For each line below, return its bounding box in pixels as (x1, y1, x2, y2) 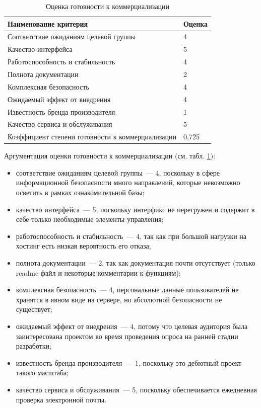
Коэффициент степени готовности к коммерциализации (8, 131, 176, 142)
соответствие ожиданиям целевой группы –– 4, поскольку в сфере (16, 167, 220, 178)
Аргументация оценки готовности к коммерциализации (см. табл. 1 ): (4, 150, 216, 161)
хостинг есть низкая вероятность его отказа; (16, 240, 151, 251)
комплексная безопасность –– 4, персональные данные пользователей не (16, 284, 239, 295)
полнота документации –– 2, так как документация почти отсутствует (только (16, 258, 255, 268)
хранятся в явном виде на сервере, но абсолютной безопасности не (16, 294, 222, 304)
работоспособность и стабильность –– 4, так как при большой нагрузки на (16, 230, 247, 241)
